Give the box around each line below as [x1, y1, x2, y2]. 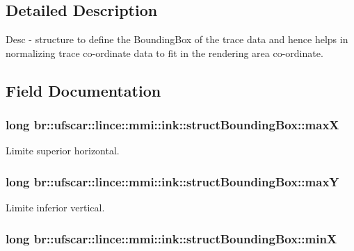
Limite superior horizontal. [6, 143, 120, 158]
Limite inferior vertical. [6, 200, 105, 215]
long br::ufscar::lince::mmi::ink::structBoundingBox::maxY [6, 172, 339, 190]
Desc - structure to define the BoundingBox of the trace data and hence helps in [6, 32, 348, 47]
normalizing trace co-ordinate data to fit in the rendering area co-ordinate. [6, 45, 323, 60]
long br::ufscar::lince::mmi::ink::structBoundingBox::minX [6, 229, 337, 247]
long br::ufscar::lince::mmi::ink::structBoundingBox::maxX [6, 116, 339, 133]
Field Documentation [6, 79, 161, 101]
